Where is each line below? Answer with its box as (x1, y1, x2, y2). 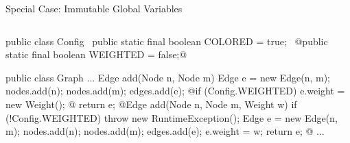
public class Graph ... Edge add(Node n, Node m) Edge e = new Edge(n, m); (5, 70, 331, 84)
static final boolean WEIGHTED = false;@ (5, 47, 187, 62)
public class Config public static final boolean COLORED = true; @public (5, 34, 328, 48)
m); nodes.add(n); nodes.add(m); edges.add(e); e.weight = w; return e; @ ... (5, 124, 325, 138)
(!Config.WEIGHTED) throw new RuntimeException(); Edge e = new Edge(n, (5, 110, 338, 125)
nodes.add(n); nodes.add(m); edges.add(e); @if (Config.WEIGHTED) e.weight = (5, 83, 345, 98)
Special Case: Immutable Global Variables (5, 1, 183, 15)
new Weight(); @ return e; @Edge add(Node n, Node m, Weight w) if (5, 96, 297, 111)
